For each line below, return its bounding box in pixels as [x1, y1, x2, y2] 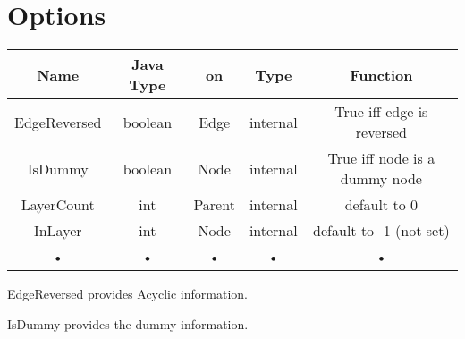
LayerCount [21, 194, 95, 216]
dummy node [340, 168, 422, 190]
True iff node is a [327, 148, 435, 169]
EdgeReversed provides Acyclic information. [7, 284, 248, 303]
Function [350, 64, 413, 85]
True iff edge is [334, 101, 428, 123]
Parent [193, 194, 235, 216]
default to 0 [344, 194, 418, 216]
